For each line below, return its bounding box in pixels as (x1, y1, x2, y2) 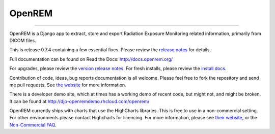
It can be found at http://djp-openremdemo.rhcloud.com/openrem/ (9, 98, 150, 104)
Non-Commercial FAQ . (9, 122, 57, 128)
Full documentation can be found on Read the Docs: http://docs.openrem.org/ (9, 56, 173, 62)
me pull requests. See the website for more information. (9, 82, 127, 88)
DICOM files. (9, 37, 36, 43)
